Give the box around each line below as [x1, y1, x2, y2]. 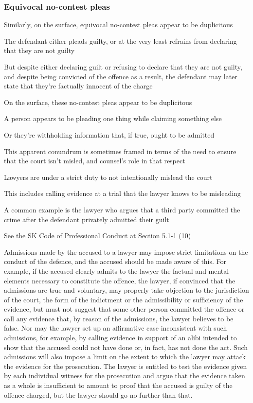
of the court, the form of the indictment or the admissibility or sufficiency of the [4, 294, 243, 304]
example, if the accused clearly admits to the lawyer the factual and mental [4, 265, 229, 276]
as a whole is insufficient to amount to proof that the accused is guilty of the [4, 380, 233, 390]
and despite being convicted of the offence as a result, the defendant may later [4, 71, 237, 81]
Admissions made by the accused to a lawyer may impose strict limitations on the [4, 246, 248, 257]
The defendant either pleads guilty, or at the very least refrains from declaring [4, 35, 237, 46]
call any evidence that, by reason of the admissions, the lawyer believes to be [4, 313, 234, 323]
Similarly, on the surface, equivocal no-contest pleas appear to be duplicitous [4, 19, 233, 30]
